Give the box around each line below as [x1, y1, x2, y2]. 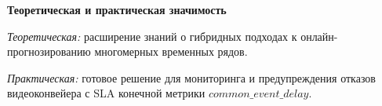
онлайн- [300, 27, 338, 44]
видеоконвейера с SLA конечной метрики [7, 85, 206, 101]
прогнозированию [7, 43, 91, 60]
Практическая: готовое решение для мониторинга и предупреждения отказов [7, 69, 376, 86]
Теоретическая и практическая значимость [7, 2, 227, 17]
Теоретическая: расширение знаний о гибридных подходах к [7, 27, 297, 44]
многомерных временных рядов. [94, 43, 248, 60]
